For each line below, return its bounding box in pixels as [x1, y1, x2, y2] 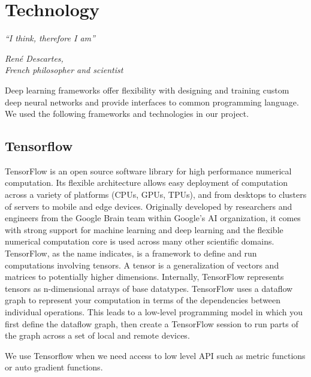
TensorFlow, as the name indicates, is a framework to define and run [5, 247, 257, 260]
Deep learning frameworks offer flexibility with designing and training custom [5, 83, 289, 96]
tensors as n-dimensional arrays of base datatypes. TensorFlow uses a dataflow [5, 282, 293, 294]
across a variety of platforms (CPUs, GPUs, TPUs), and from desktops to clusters [5, 188, 307, 201]
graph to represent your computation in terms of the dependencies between [5, 294, 281, 306]
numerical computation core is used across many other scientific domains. [5, 235, 274, 248]
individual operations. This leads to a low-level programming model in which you [5, 306, 303, 318]
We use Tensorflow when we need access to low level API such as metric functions [5, 349, 306, 361]
